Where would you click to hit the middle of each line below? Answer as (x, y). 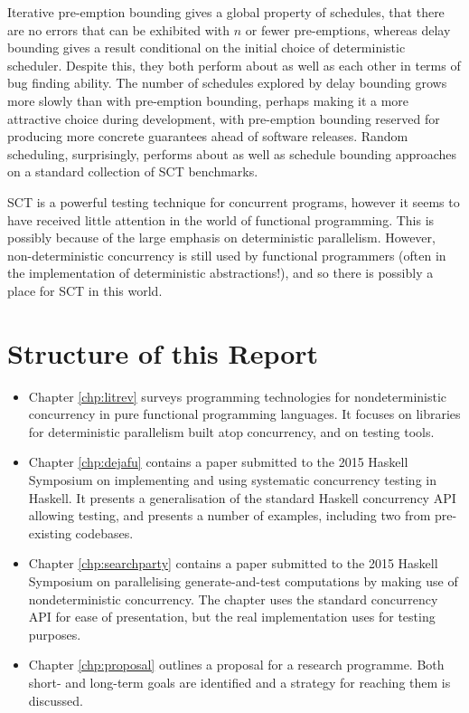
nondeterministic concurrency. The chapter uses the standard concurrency (233, 599)
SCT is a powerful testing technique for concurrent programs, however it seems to (234, 201)
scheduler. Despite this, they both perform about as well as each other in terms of (234, 65)
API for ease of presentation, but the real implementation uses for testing (232, 617)
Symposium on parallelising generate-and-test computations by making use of (243, 580)
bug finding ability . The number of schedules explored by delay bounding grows (227, 83)
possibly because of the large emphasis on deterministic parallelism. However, (221, 238)
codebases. (104, 532)
